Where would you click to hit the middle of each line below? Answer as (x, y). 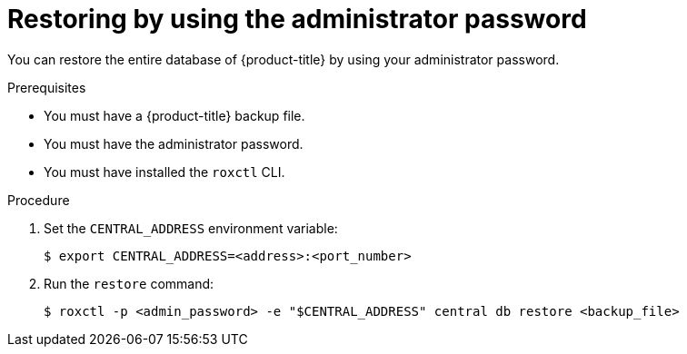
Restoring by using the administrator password (297, 19)
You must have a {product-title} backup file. (174, 115)
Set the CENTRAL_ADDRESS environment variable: (191, 228)
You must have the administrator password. (174, 143)
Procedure (39, 200)
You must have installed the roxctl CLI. (164, 172)
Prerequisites (47, 87)
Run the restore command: (129, 283)
